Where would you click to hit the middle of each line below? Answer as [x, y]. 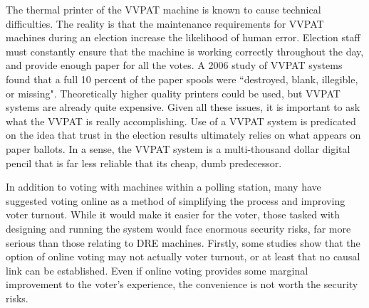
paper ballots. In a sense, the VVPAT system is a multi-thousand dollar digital [178, 148]
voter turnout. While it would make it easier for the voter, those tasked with [173, 214]
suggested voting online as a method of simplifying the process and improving [176, 200]
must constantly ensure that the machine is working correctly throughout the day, [185, 51]
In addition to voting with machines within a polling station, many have [163, 187]
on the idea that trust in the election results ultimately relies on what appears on [183, 135]
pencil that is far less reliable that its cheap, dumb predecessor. [144, 163]
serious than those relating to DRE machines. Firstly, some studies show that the [183, 242]
